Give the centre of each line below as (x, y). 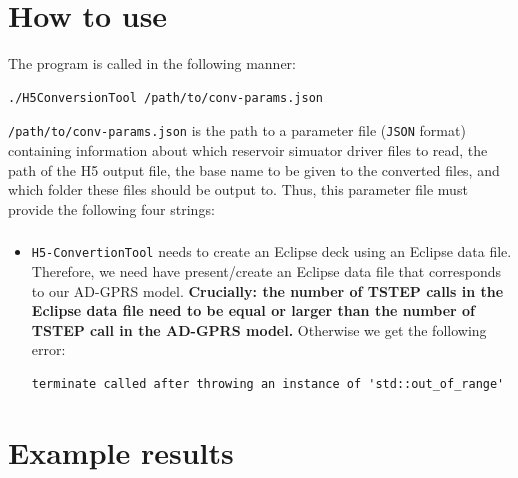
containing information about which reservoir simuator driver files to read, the (248, 149)
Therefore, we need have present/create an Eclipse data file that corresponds (266, 270)
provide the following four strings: (111, 208)
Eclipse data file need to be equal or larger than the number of (253, 310)
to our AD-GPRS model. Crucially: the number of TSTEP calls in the (267, 290)
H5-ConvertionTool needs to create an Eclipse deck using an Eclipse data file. (271, 251)
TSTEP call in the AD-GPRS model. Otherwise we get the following (259, 329)
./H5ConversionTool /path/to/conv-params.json (165, 97)
